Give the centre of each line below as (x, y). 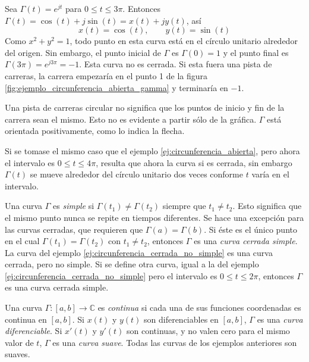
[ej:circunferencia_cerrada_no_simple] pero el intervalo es (111, 275)
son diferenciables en (181, 319)
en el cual (22, 241)
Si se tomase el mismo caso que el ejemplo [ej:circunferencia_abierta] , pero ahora (152, 150)
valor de (19, 342)
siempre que (184, 206)
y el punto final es (256, 52)
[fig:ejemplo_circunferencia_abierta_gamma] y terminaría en (116, 87)
